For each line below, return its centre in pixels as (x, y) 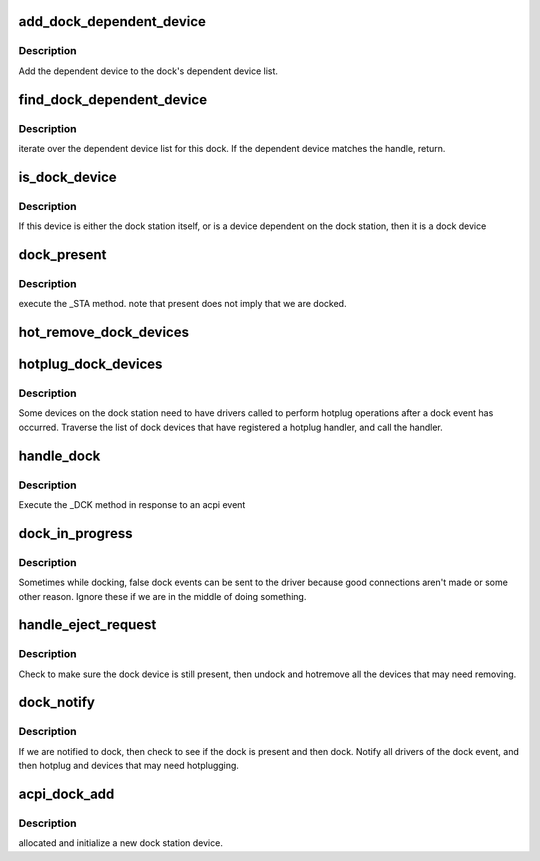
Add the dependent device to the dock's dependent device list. (148, 71)
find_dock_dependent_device (113, 99)
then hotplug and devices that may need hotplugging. (129, 766)
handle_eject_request (87, 625)
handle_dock (59, 455)
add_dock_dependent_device (112, 21)
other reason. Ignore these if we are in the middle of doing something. (162, 596)
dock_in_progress (75, 533)
